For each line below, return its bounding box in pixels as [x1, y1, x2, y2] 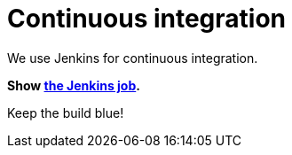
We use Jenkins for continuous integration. [7, 50, 258, 66]
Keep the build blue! [7, 105, 124, 120]
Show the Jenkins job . [7, 77, 140, 93]
